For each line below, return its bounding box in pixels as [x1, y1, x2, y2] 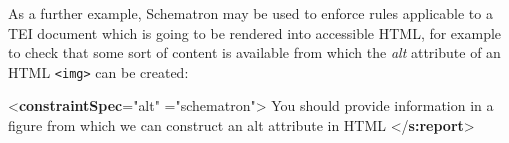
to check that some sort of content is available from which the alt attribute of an [8, 42, 501, 63]
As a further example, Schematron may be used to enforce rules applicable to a [8, 3, 493, 23]
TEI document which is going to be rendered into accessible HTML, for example [8, 22, 502, 43]
